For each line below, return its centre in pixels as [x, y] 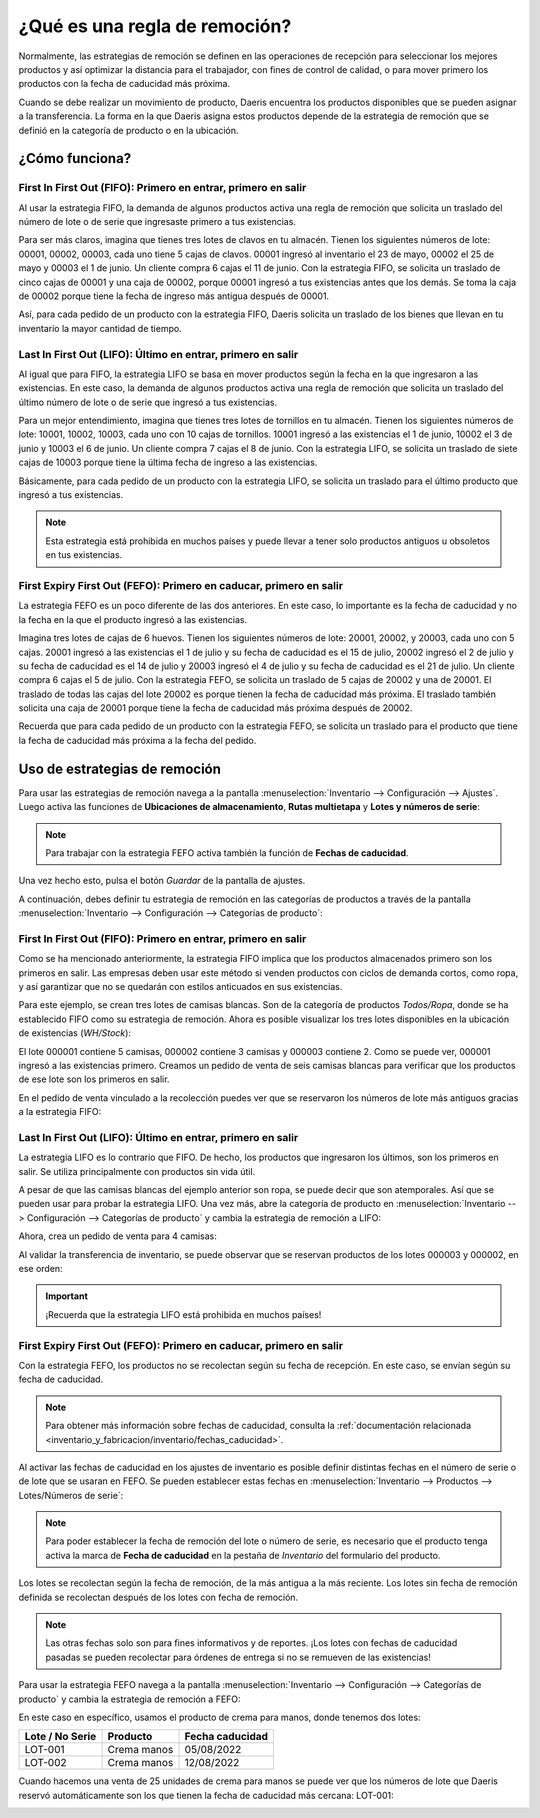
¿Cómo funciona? [75, 158]
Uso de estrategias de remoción [120, 768]
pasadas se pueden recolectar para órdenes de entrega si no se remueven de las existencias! [238, 1657]
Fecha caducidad [226, 1737]
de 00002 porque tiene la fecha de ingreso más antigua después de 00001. [174, 296]
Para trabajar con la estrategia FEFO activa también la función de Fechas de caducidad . [227, 852]
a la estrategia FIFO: [60, 1112]
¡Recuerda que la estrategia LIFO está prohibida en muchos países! [183, 1314]
